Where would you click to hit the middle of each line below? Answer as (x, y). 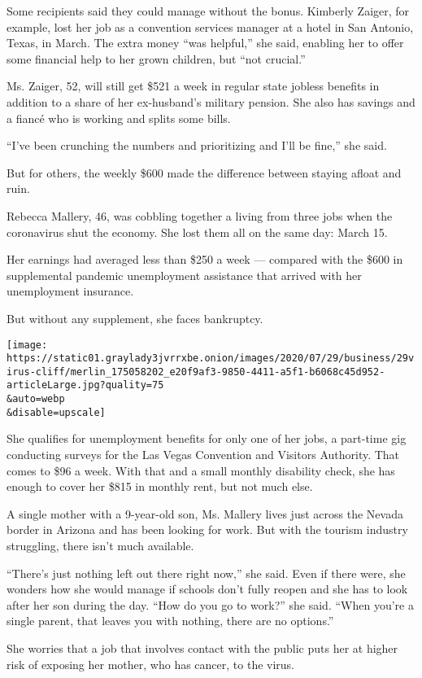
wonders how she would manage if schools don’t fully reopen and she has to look (207, 589)
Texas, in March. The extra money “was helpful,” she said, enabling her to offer (205, 43)
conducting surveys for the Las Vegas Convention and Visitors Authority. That (203, 455)
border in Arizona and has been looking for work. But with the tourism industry (207, 529)
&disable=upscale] (56, 412)
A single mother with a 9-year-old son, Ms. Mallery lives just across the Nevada (205, 513)
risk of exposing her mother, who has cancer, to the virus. (151, 664)
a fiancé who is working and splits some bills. (119, 118)
